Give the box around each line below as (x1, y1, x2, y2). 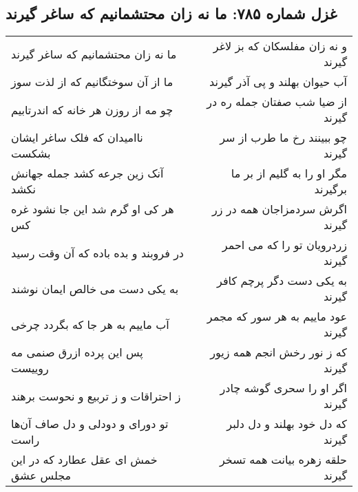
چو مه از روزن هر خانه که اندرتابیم (11, 101, 173, 118)
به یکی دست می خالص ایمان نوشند (11, 280, 179, 297)
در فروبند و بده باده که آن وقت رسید (11, 244, 184, 261)
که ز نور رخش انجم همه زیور (210, 344, 347, 361)
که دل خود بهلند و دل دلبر (227, 416, 347, 432)
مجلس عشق (11, 467, 72, 484)
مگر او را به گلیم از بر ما (231, 165, 347, 182)
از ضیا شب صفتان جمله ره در (207, 94, 347, 110)
